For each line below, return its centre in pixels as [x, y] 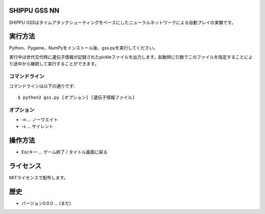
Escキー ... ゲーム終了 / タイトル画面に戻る [65, 152]
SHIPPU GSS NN [34, 11]
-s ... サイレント [37, 127]
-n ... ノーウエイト [40, 119]
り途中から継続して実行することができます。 [54, 64]
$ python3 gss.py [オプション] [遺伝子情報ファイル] [76, 97]
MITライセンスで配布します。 [39, 178]
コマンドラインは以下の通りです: [42, 86]
